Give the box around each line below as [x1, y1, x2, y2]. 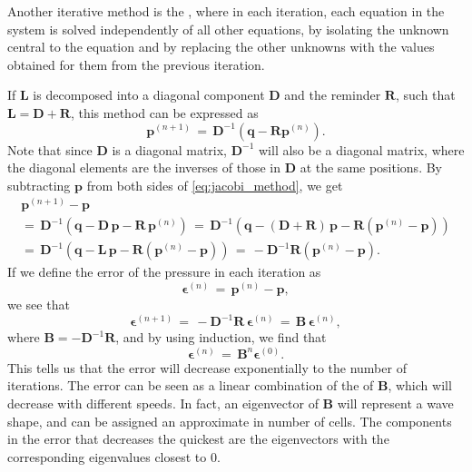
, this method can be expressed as [70, 103, 259, 122]
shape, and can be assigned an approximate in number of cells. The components [7, 411, 452, 430]
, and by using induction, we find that [115, 328, 327, 347]
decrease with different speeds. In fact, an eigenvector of [7, 393, 319, 412]
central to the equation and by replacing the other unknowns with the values [7, 37, 435, 56]
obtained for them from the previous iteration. [7, 54, 265, 74]
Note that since [7, 140, 93, 159]
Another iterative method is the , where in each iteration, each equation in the [7, 2, 445, 20]
